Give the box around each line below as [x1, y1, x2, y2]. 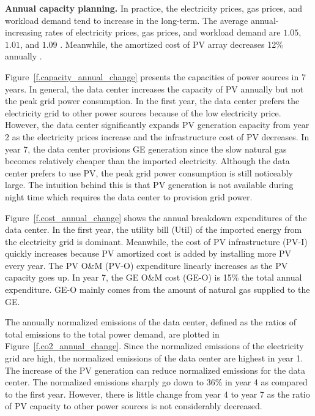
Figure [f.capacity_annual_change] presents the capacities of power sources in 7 [5, 70, 306, 83]
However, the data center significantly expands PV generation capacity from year [5, 118, 309, 131]
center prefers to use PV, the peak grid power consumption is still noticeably [5, 166, 293, 179]
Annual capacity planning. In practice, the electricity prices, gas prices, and [5, 2, 303, 14]
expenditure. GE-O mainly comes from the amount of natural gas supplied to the [5, 283, 310, 296]
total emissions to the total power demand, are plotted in [5, 327, 220, 340]
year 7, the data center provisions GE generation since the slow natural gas [5, 142, 287, 155]
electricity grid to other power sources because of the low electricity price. [5, 106, 281, 119]
